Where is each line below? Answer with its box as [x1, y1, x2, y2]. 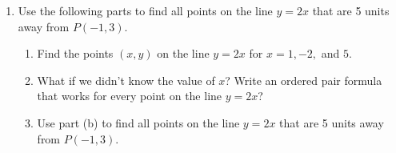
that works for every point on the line [37, 87, 222, 104]
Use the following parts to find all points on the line [18, 2, 273, 18]
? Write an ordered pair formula [225, 71, 382, 88]
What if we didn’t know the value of [37, 71, 215, 88]
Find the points [37, 45, 114, 62]
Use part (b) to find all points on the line [37, 114, 240, 131]
